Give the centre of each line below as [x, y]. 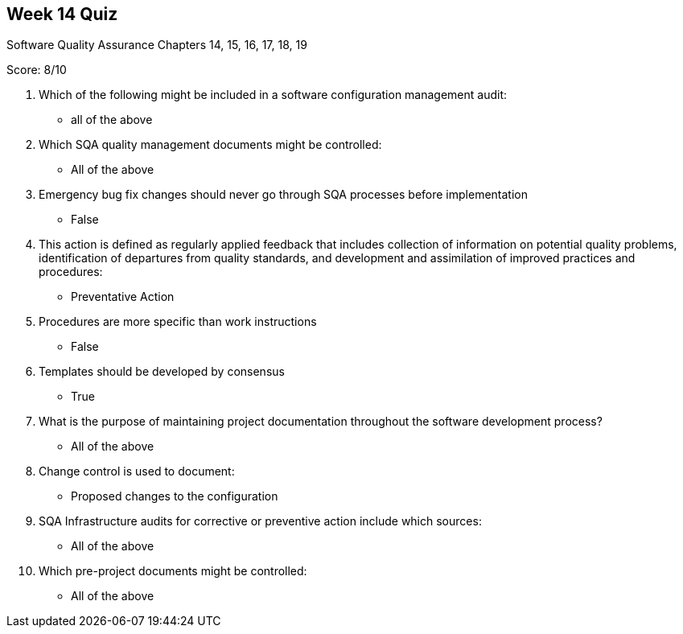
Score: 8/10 [37, 70]
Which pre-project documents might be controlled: [173, 571]
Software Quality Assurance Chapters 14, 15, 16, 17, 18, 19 [157, 45]
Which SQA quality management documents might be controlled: [210, 145]
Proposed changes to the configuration [175, 496]
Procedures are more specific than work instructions [178, 322]
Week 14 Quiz [62, 14]
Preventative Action [123, 297]
